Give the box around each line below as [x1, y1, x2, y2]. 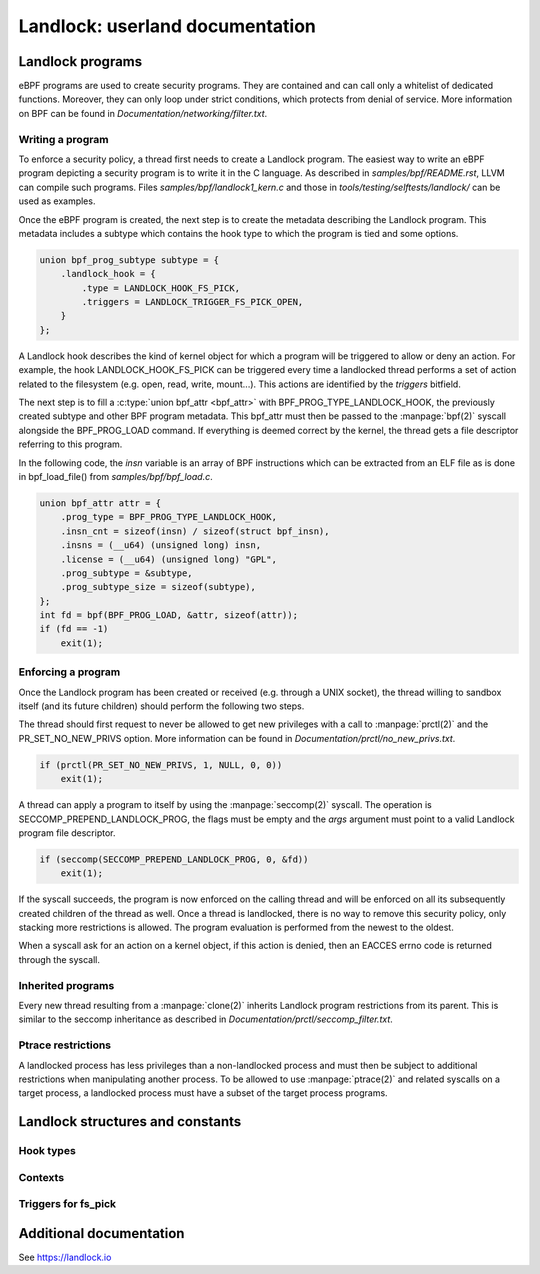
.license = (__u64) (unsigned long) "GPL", [60, 553, 277, 565]
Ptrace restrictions [18, 1038, 112, 1052]
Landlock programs [18, 53, 143, 70]
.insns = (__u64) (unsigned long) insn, [60, 540, 262, 551]
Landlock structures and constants [18, 1113, 242, 1130]
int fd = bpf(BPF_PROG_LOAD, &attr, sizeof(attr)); [39, 610, 299, 621]
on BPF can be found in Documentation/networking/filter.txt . [18, 107, 268, 119]
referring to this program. [18, 438, 123, 450]
